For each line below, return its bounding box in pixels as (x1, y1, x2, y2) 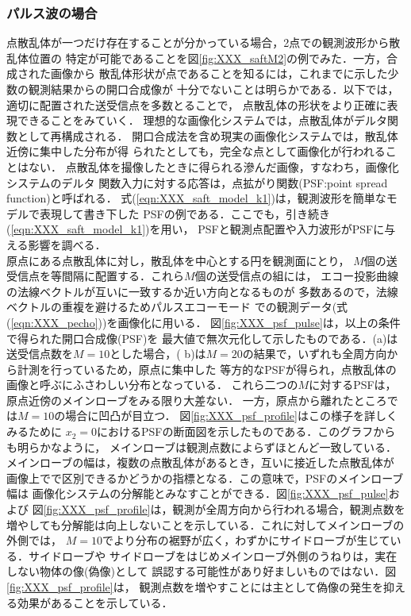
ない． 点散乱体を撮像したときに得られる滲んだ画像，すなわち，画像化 (28, 158, 399, 175)
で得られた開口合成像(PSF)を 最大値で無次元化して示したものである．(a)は (6, 329, 398, 346)
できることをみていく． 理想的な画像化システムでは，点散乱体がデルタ (17, 112, 387, 129)
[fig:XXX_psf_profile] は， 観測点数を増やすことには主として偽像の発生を (6, 579, 383, 595)
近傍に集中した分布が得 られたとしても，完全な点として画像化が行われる (6, 143, 386, 160)
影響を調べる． (28, 236, 106, 252)
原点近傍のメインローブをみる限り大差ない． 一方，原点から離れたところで (6, 391, 398, 408)
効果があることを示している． (17, 594, 173, 610)
